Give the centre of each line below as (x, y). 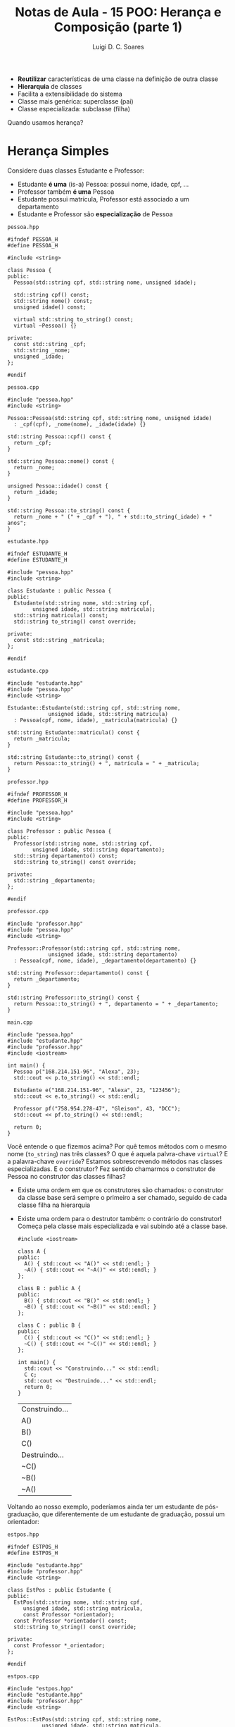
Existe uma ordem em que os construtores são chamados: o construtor (120, 1190)
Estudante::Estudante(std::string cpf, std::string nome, (94, 708)
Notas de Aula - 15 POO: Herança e (118, 12)
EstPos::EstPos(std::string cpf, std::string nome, (84, 1719)
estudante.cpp (28, 671)
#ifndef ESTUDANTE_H (38, 554)
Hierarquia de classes (50, 86)
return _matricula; (42, 738)
